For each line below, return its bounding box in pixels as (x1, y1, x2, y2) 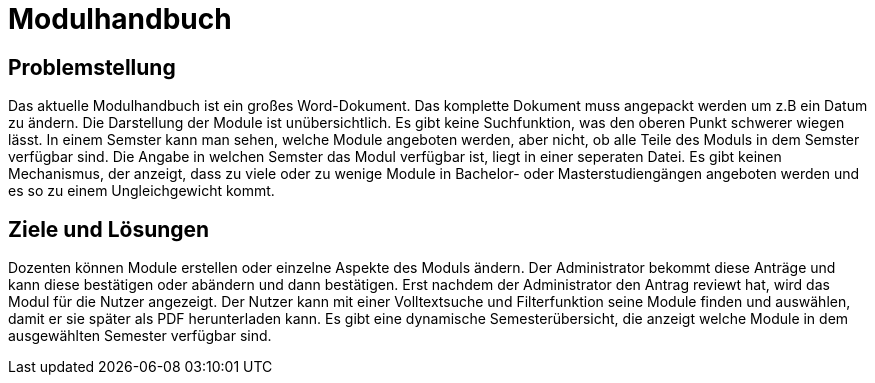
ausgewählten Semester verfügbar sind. (8, 327, 272, 345)
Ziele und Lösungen (8, 216, 210, 242)
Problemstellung (8, 54, 176, 80)
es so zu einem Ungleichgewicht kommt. (8, 182, 275, 200)
